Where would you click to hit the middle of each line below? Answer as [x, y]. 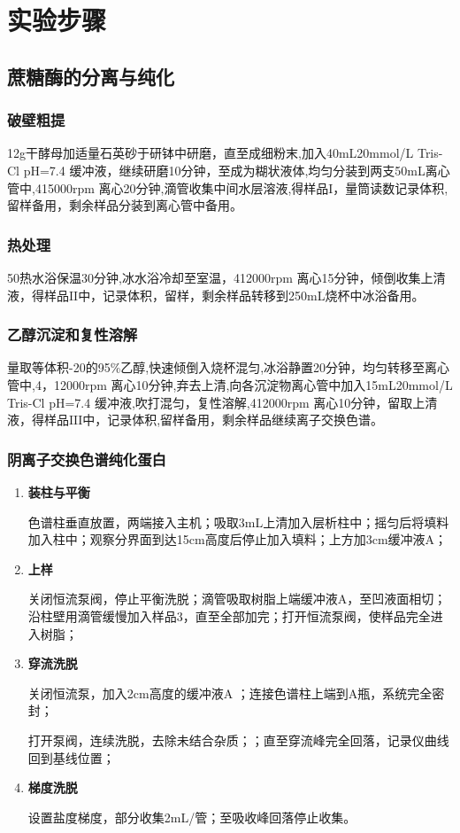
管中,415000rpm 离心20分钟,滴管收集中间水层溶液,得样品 [168, 187]
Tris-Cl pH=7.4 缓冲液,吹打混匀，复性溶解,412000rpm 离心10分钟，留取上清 [222, 402]
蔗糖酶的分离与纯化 [91, 76]
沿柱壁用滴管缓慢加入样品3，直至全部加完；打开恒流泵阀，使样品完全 [229, 615]
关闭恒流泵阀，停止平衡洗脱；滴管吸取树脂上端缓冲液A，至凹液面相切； [237, 599]
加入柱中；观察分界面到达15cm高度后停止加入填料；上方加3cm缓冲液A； [238, 539]
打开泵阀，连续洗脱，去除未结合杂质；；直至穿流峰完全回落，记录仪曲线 [238, 740]
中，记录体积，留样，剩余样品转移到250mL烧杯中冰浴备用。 [251, 295]
